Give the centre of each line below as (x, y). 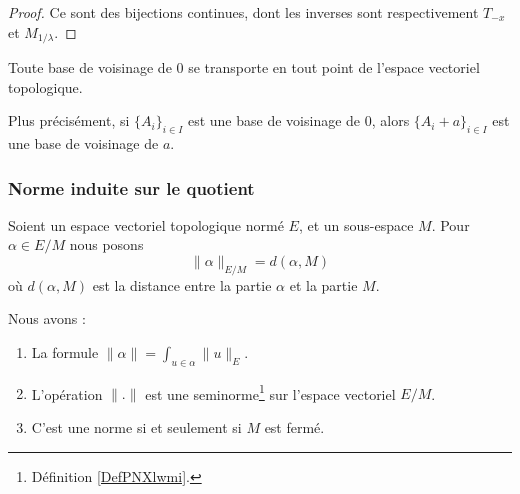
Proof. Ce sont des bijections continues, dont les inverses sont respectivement (243, 12)
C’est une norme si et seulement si (136, 427)
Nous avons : (47, 318)
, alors (390, 120)
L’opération (67, 393)
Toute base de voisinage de (90, 67)
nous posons (106, 244)
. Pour (450, 224)
